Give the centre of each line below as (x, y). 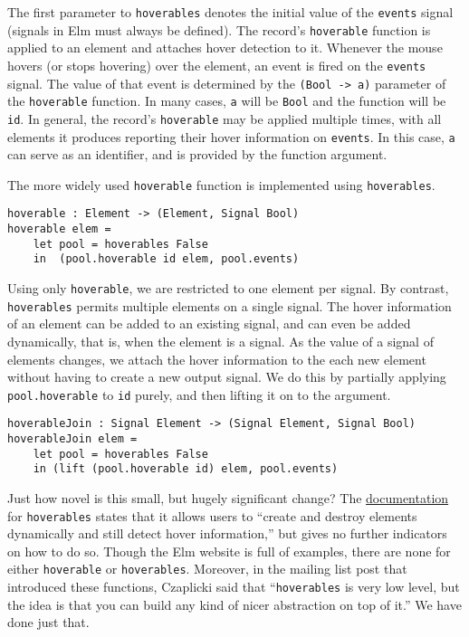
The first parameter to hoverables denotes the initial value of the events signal (230, 12)
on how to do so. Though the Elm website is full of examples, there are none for (229, 551)
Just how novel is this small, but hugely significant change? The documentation (228, 498)
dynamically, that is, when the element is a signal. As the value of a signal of (220, 341)
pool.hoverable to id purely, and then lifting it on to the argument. (199, 394)
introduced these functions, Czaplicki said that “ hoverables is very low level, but (234, 587)
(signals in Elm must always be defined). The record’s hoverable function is (219, 29)
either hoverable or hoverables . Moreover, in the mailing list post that (207, 569)
